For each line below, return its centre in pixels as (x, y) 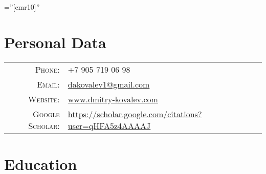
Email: (48, 84)
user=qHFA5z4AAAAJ (109, 125)
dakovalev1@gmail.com (109, 84)
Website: (44, 99)
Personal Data (55, 42)
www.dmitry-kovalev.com (113, 99)
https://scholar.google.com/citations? (135, 114)
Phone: (47, 69)
